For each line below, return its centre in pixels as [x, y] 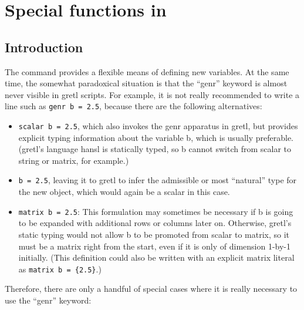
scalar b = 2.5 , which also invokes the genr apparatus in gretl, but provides [158, 126]
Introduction [44, 47]
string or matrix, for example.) [74, 160]
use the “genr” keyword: [48, 300]
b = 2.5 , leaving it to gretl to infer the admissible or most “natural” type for [158, 180]
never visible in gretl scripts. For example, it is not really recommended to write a [152, 94]
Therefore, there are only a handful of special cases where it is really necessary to [151, 289]
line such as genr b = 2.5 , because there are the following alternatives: [134, 106]
